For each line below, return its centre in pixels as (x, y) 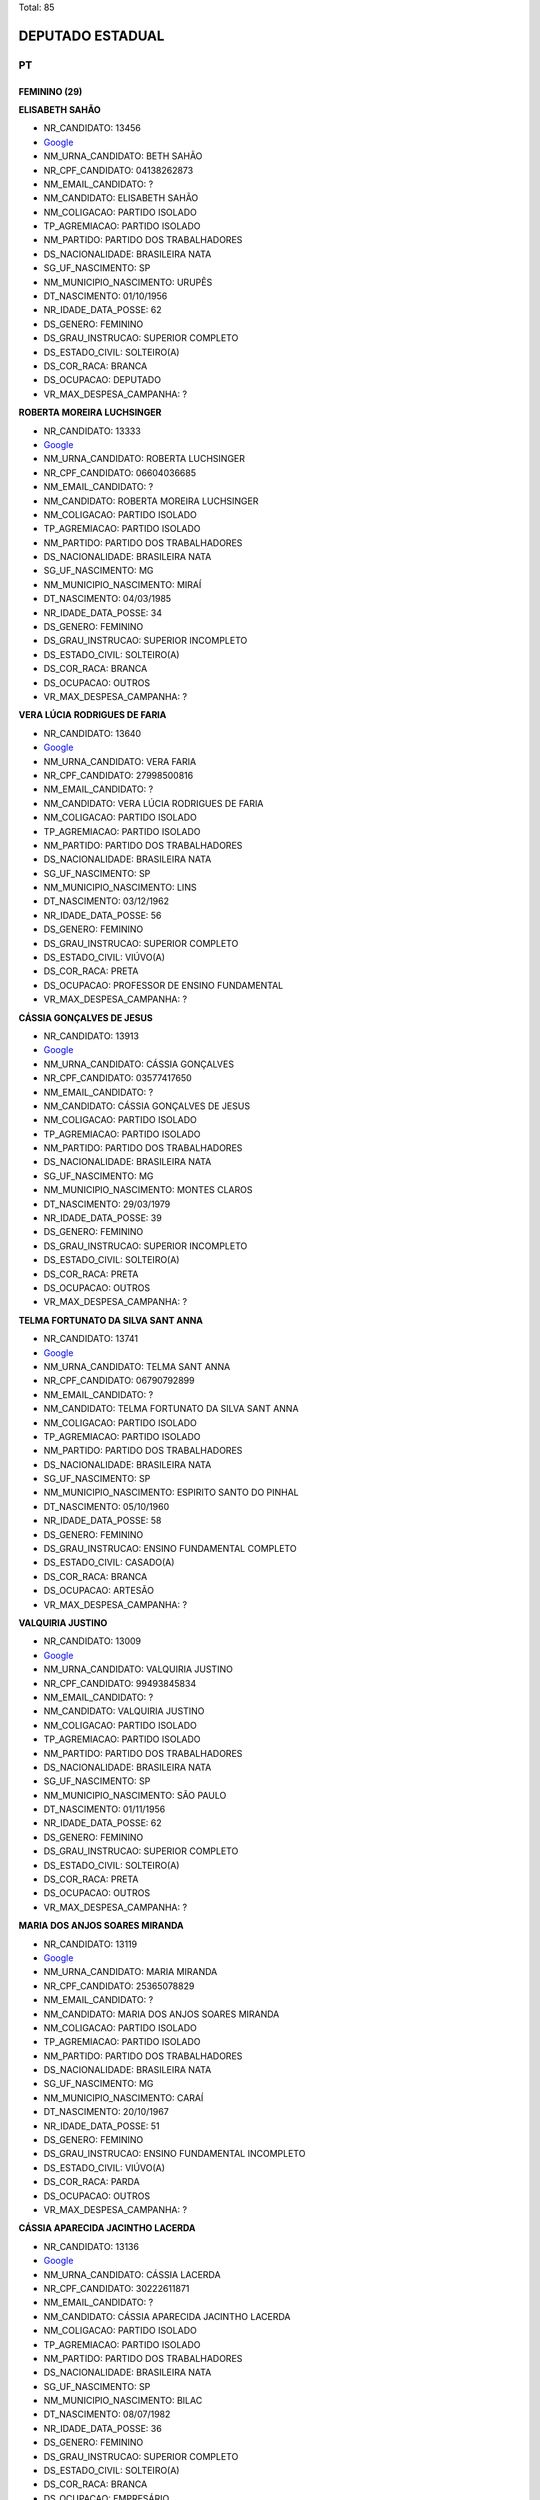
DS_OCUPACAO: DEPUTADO (102, 380)
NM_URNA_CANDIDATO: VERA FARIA (120, 761)
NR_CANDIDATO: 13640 (92, 733)
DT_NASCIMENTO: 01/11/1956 (104, 1809)
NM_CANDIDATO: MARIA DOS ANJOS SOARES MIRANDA (161, 2014)
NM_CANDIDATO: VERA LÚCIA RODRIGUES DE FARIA (153, 803)
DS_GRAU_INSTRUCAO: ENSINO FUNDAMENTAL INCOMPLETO (174, 2154)
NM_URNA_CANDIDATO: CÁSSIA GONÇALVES (139, 1064)
